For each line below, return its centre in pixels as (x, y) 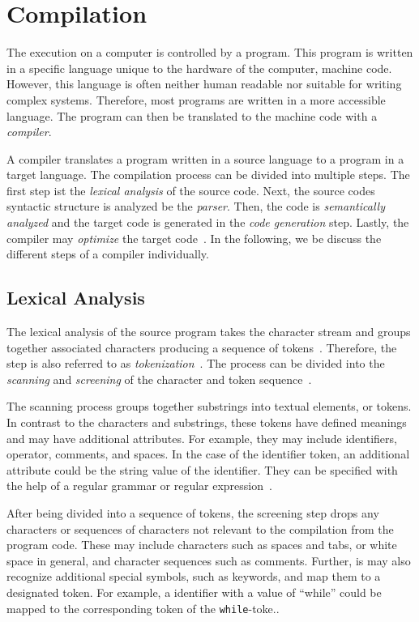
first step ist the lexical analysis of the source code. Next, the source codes (191, 190)
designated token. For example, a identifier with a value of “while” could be (194, 592)
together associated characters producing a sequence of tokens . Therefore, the (202, 347)
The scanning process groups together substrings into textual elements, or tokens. (209, 406)
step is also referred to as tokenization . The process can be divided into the (196, 363)
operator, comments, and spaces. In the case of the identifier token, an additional (208, 454)
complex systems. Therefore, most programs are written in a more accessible (196, 99)
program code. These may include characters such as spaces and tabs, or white (202, 545)
